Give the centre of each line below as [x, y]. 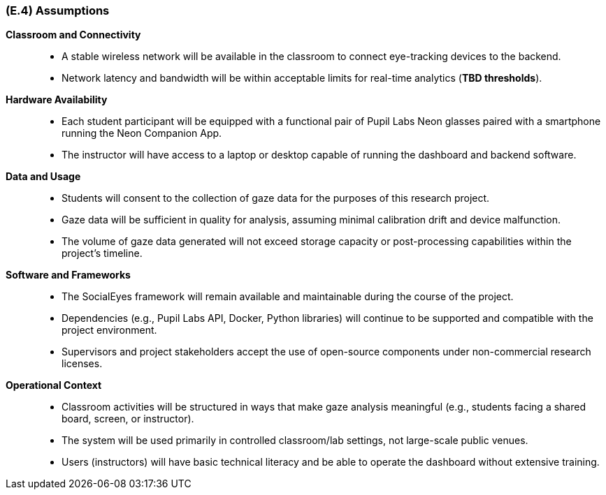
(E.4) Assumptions [58, 10]
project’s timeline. [102, 253]
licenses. [82, 364]
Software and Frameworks [68, 275]
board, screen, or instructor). [128, 419]
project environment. [109, 330]
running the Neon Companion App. [142, 133]
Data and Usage [43, 177]
